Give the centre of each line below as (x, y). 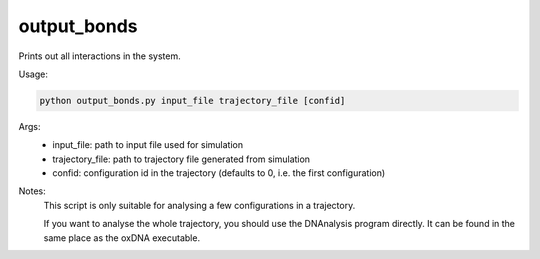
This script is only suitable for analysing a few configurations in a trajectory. (199, 205)
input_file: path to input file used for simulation (148, 145)
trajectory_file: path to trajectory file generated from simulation (181, 159)
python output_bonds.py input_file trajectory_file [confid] (192, 100)
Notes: (32, 191)
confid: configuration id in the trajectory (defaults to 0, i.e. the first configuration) (219, 173)
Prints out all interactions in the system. (100, 56)
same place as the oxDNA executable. (121, 237)
